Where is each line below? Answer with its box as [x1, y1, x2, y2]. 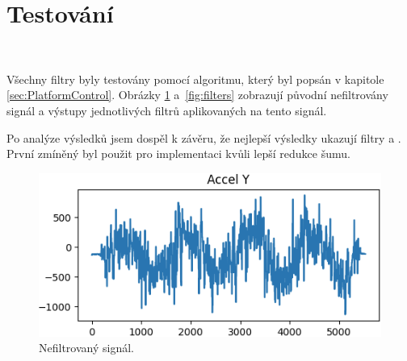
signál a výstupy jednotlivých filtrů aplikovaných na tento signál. [6, 102, 327, 118]
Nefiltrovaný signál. [39, 339, 134, 356]
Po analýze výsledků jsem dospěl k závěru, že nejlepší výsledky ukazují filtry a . [6, 129, 401, 146]
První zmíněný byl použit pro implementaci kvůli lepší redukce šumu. [6, 145, 350, 162]
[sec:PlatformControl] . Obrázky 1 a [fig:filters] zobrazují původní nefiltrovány [6, 86, 388, 103]
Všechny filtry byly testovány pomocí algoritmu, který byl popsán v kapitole [6, 70, 384, 87]
